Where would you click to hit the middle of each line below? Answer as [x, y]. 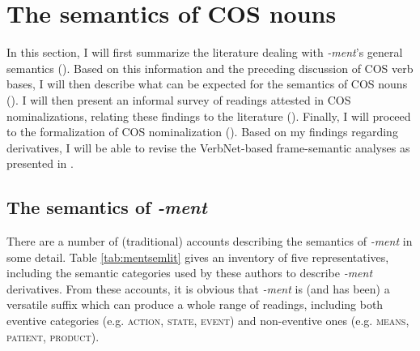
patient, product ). [53, 336]
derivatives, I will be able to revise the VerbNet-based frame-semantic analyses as [208, 147]
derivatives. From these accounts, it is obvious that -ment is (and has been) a [198, 288]
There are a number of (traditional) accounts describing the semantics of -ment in [210, 241]
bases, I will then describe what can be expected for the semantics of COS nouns [207, 84]
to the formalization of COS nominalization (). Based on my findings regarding [202, 132]
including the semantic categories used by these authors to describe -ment [190, 273]
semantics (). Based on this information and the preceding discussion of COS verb [210, 68]
